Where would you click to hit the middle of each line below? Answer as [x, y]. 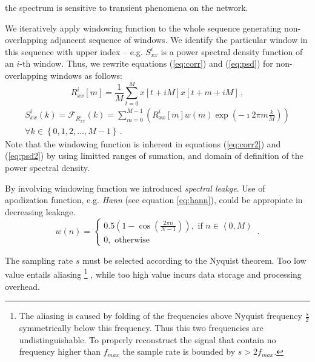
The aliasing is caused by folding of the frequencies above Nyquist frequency [161, 316]
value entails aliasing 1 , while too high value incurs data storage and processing [153, 273]
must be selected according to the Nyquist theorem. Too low [194, 260]
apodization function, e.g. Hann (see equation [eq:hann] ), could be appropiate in [154, 200]
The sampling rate [39, 260]
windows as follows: [86, 75]
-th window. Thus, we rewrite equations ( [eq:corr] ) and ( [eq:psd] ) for [146, 63]
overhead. [22, 286]
